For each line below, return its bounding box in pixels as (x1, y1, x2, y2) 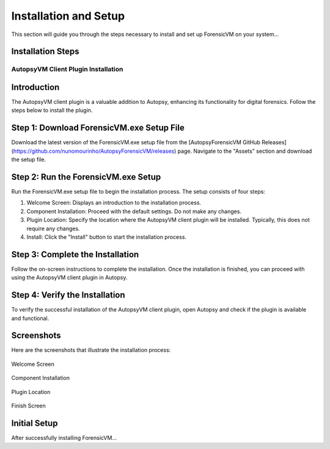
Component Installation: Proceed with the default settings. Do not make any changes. (26, 208, 241, 215)
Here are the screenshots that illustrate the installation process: (11, 346, 171, 354)
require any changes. (26, 225, 80, 232)
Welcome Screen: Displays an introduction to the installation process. (26, 199, 202, 206)
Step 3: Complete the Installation (11, 249, 139, 260)
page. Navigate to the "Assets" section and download (177, 147, 312, 155)
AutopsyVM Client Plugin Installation (11, 65, 123, 73)
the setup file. (11, 156, 46, 163)
